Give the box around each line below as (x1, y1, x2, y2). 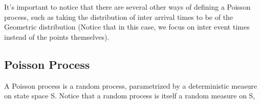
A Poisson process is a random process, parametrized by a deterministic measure (4, 80, 257, 91)
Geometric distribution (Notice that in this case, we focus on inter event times (4, 21, 250, 32)
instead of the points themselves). (4, 31, 110, 42)
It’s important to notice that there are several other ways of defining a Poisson (4, 2, 251, 12)
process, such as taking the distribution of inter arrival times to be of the (4, 11, 233, 22)
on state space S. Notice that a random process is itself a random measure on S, (4, 90, 255, 101)
